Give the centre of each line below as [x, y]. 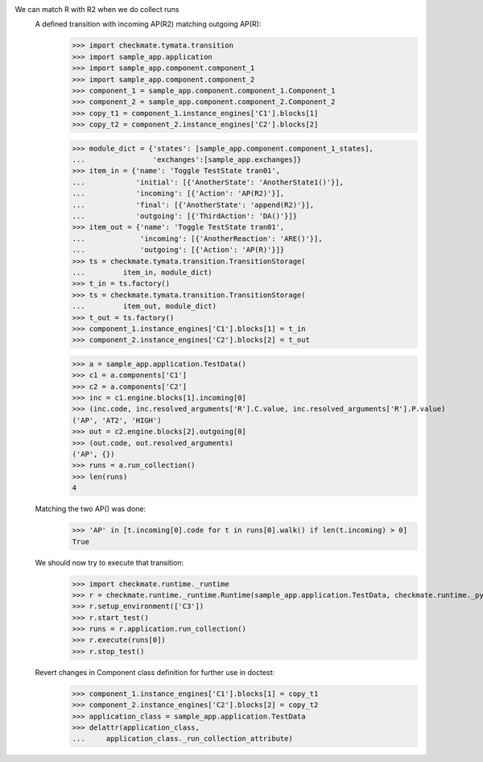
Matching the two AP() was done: [91, 509]
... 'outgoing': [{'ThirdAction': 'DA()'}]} [185, 216]
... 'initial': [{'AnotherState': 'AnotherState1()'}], [208, 182]
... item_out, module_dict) [144, 306]
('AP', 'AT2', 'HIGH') [117, 420]
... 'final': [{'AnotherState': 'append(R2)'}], [193, 205]
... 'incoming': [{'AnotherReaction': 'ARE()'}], [197, 238]
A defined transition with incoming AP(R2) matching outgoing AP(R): [148, 24]
